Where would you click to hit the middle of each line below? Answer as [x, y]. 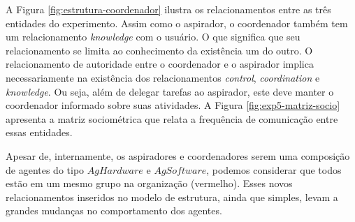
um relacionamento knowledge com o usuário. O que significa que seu [153, 37]
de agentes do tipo [45, 169]
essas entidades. [39, 132]
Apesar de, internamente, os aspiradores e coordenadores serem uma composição [178, 155]
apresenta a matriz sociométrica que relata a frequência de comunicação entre [172, 118]
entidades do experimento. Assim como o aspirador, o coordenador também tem [177, 23]
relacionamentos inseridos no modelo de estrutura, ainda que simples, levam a [172, 197]
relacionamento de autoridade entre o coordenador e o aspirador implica [160, 64]
